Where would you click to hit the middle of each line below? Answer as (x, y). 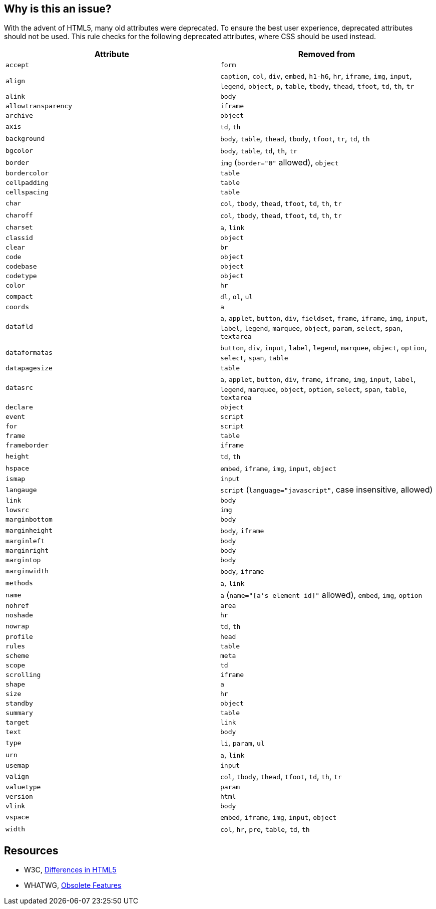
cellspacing (27, 192)
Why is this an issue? (58, 9)
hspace (17, 468)
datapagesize (29, 368)
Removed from (327, 54)
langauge (21, 490)
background (25, 138)
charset (19, 227)
